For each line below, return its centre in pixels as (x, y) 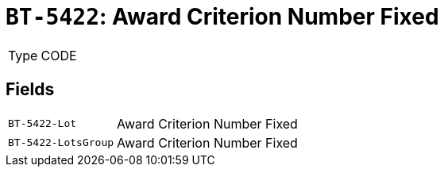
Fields (30, 90)
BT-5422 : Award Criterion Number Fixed (222, 17)
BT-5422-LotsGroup (61, 143)
